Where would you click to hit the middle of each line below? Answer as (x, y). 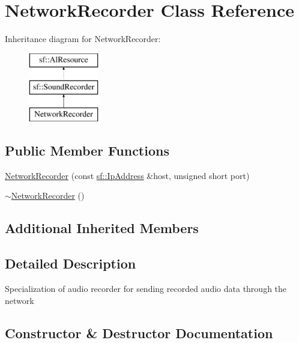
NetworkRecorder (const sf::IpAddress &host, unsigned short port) (127, 175)
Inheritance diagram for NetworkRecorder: (83, 39)
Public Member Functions (87, 150)
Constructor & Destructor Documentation (139, 332)
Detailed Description (71, 263)
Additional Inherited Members (102, 228)
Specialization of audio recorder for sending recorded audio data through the (146, 289)
